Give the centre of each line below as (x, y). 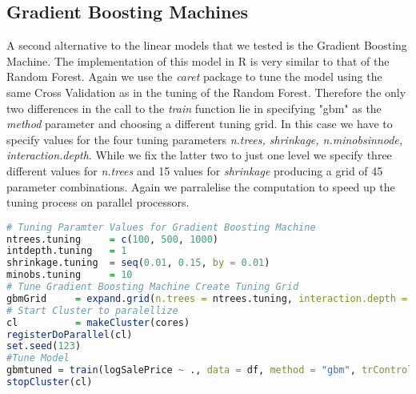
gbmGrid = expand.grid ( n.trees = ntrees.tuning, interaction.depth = (207, 298)
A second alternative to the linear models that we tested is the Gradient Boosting (207, 45)
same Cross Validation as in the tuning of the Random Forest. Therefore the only (206, 92)
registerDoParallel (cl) (70, 334)
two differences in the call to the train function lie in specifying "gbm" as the (194, 108)
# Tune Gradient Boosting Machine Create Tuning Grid (153, 287)
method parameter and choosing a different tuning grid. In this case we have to (200, 124)
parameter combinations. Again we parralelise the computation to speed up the (201, 186)
